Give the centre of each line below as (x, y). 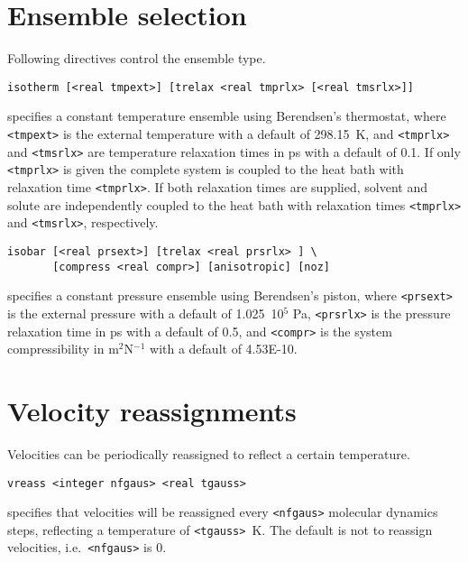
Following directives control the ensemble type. (137, 58)
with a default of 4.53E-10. (224, 349)
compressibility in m (63, 349)
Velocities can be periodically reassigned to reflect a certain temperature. (209, 453)
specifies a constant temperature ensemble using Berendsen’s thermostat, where (227, 116)
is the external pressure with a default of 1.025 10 (146, 313)
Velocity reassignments (152, 410)
